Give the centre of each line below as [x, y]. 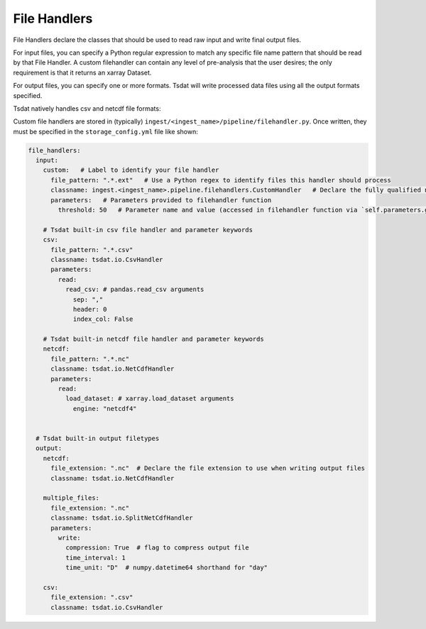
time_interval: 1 [95, 558]
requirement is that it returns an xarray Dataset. [82, 72]
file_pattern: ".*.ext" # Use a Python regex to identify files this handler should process [221, 180]
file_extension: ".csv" [92, 597]
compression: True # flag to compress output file [157, 548]
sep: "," [88, 299]
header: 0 [90, 309]
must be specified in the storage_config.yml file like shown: [105, 131]
